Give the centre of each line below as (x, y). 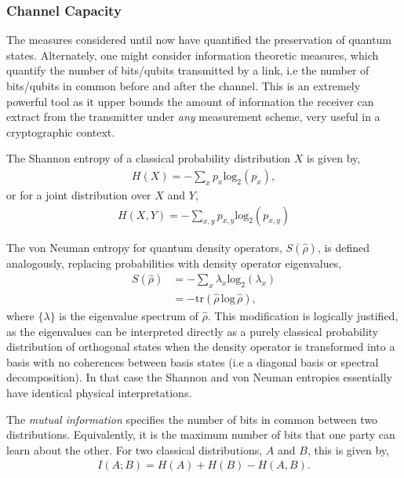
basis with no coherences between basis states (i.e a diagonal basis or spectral (193, 361)
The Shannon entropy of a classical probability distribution (149, 158)
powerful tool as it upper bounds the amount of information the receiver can (190, 101)
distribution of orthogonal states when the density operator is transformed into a (201, 347)
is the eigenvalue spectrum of (129, 316)
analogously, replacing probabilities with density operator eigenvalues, (174, 263)
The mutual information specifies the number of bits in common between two (192, 419)
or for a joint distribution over (79, 195)
